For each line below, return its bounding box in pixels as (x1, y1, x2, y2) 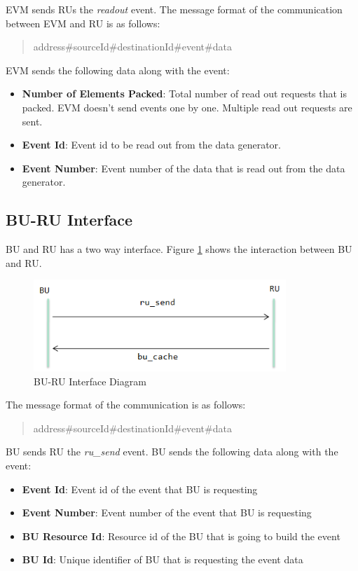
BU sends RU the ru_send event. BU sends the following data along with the (6, 444, 338, 459)
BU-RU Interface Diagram (34, 373, 146, 388)
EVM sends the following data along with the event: (6, 62, 230, 77)
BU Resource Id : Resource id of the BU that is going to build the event (22, 528, 340, 543)
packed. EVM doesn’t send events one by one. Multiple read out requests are (22, 99, 352, 114)
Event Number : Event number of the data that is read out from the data (22, 160, 345, 175)
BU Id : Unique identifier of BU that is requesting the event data (22, 552, 303, 567)
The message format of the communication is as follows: (6, 397, 246, 412)
